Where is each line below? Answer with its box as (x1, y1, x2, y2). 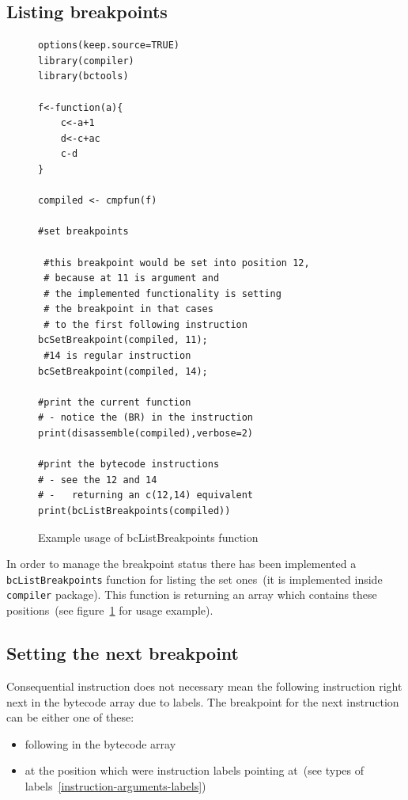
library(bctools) (38, 70, 129, 82)
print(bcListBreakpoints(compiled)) (38, 505, 231, 517)
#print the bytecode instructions (38, 459, 220, 470)
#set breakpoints (38, 226, 129, 238)
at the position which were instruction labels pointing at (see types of (25, 762, 365, 779)
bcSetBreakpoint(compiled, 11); (38, 334, 208, 346)
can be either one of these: (6, 709, 134, 726)
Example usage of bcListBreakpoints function (38, 528, 259, 545)
